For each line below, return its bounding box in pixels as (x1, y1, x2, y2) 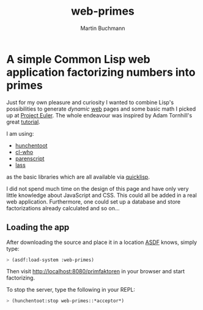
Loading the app (6, 222, 70, 233)
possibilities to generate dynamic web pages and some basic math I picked (6, 105, 196, 113)
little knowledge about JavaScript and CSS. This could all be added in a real (6, 191, 197, 199)
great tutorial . (6, 118, 41, 125)
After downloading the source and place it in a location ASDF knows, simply (6, 238, 197, 246)
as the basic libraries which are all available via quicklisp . (6, 173, 150, 180)
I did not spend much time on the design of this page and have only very (6, 185, 189, 192)
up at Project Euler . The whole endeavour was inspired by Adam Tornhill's (6, 111, 193, 119)
